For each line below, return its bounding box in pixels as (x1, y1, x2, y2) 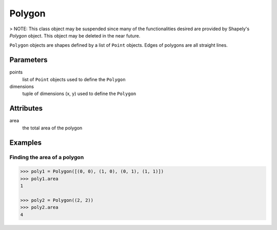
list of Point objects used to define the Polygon (22, 76, 126, 82)
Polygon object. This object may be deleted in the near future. (9, 32, 141, 39)
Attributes (9, 104, 43, 113)
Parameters (9, 55, 48, 64)
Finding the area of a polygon (9, 154, 84, 161)
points (9, 69, 23, 75)
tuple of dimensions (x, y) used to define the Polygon (22, 90, 136, 97)
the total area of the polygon (22, 125, 83, 131)
